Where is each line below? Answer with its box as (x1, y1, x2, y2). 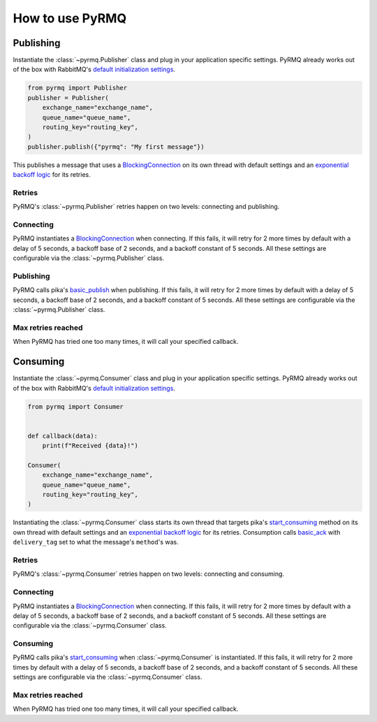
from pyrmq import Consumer (27, 403, 124, 410)
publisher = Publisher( (27, 94, 110, 101)
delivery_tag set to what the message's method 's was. (13, 538, 179, 547)
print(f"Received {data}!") (42, 442, 139, 450)
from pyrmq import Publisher (27, 84, 128, 92)
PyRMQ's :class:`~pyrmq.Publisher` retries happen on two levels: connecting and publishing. (13, 203, 280, 211)
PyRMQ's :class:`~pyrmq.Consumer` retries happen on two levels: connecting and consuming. (13, 570, 285, 578)
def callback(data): (27, 432, 98, 440)
